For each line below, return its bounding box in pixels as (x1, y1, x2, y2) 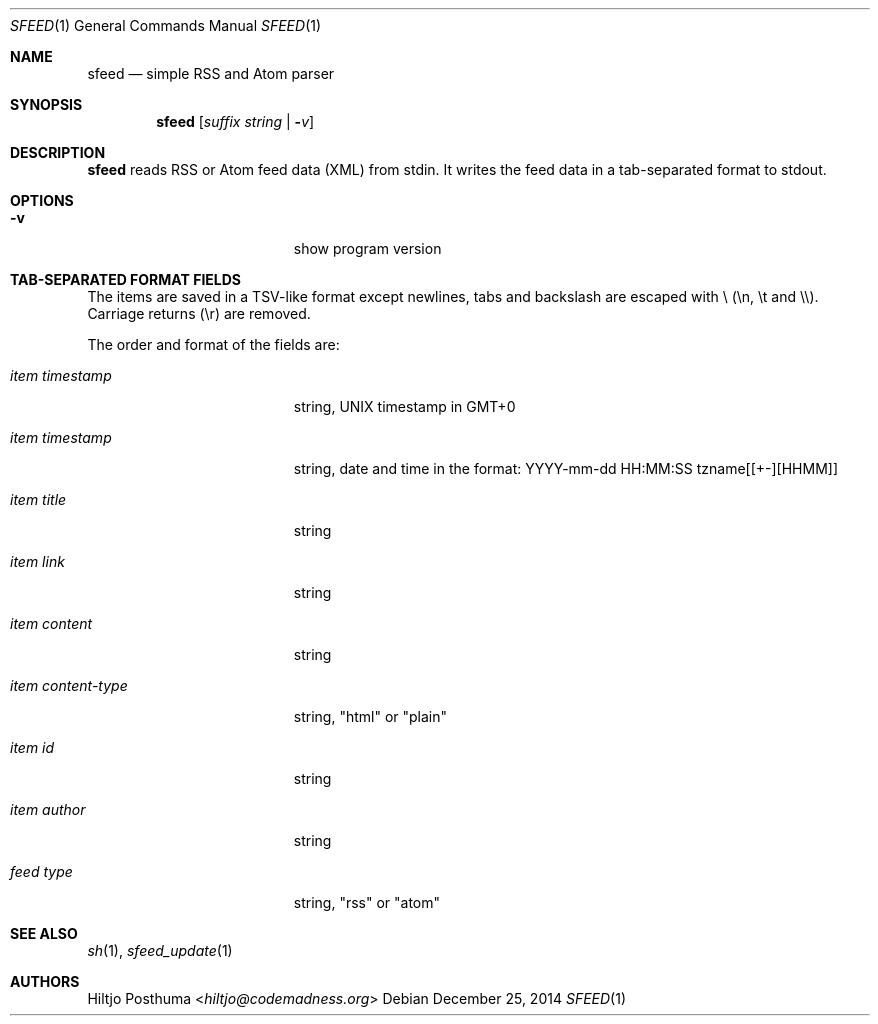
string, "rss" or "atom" (293, 894, 441, 911)
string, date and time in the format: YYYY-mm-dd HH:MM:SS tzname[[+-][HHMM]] (293, 460, 839, 477)
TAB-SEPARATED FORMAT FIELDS (10, 271, 242, 288)
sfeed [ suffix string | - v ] (156, 113, 315, 130)
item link (10, 553, 65, 570)
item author (10, 801, 86, 818)
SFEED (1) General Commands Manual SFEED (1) (10, 17, 322, 34)
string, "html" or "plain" (293, 708, 448, 725)
